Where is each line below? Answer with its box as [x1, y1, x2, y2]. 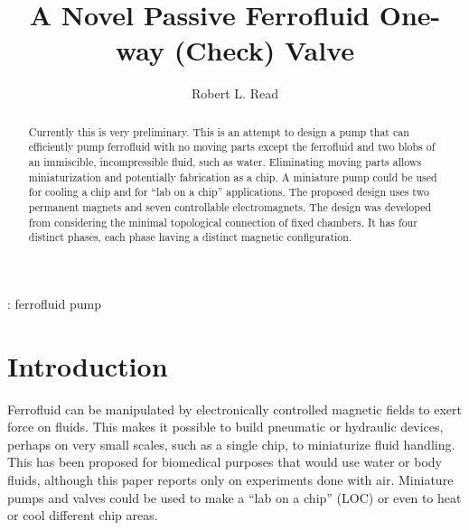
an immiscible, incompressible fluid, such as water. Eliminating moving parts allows [28, 154, 422, 170]
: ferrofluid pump [7, 293, 101, 312]
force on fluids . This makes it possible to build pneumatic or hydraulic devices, [7, 417, 444, 436]
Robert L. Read [192, 84, 278, 103]
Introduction [7, 347, 168, 384]
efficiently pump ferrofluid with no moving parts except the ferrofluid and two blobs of [28, 139, 436, 154]
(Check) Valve [174, 32, 354, 69]
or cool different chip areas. [7, 506, 158, 525]
